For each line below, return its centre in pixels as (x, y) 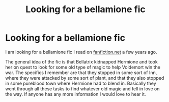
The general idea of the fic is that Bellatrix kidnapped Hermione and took (81, 61)
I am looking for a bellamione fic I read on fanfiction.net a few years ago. (81, 52)
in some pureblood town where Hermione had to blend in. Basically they (81, 83)
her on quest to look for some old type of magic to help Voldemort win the (83, 67)
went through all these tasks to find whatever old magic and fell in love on (82, 89)
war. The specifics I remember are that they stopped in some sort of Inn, (81, 73)
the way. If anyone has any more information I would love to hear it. (76, 94)
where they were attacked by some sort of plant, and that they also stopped (85, 78)
